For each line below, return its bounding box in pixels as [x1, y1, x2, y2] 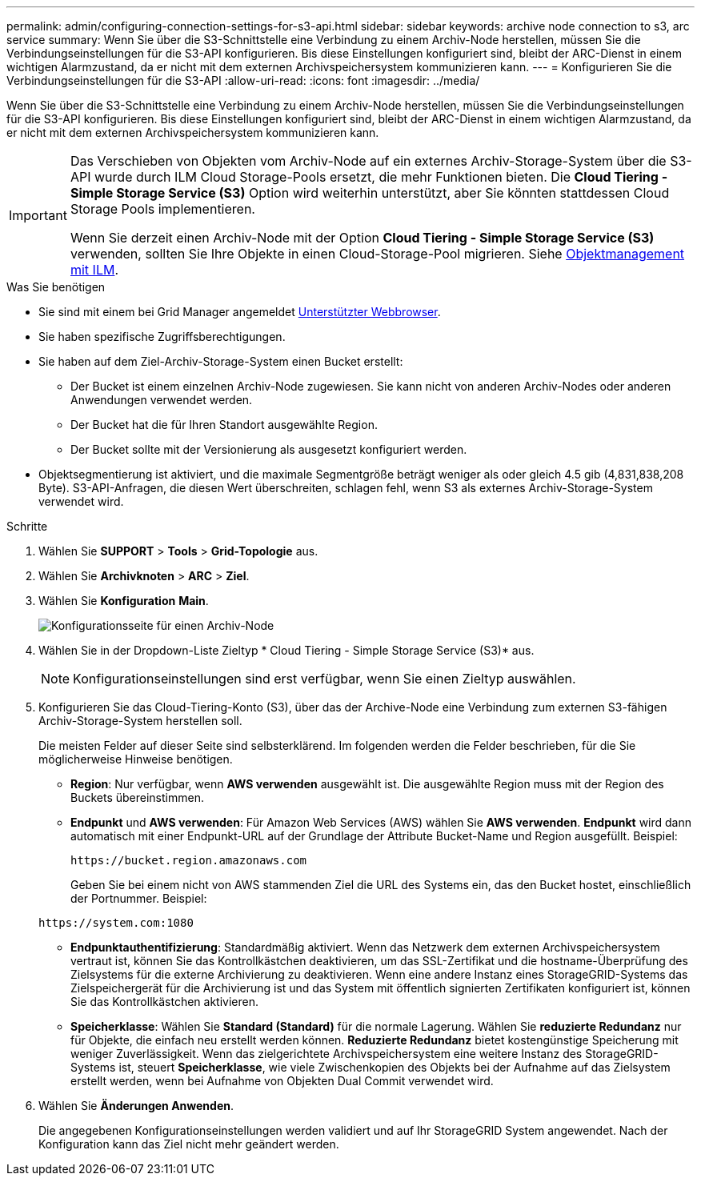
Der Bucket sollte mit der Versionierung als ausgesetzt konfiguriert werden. [70, 443, 467, 456]
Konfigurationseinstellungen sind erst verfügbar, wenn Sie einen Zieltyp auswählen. [73, 671, 576, 687]
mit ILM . [70, 262, 118, 278]
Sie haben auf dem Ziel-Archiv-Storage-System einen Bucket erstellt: [38, 355, 403, 368]
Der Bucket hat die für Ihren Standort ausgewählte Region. [70, 418, 378, 431]
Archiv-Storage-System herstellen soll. [38, 714, 242, 727]
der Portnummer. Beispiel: [70, 892, 207, 905]
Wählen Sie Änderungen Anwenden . [38, 1099, 234, 1112]
